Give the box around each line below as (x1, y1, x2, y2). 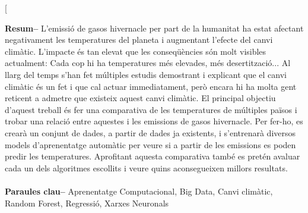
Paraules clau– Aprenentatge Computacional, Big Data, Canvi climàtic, (5, 184, 273, 197)
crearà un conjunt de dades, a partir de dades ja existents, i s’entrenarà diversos (5, 126, 296, 139)
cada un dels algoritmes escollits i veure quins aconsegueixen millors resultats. (5, 161, 288, 174)
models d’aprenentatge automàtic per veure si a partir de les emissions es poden (5, 138, 296, 151)
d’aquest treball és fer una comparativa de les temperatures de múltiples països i (5, 103, 297, 115)
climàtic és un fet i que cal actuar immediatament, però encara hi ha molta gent (5, 80, 297, 92)
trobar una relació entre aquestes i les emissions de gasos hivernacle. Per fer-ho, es (5, 115, 303, 127)
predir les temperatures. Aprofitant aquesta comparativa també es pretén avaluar (5, 150, 300, 162)
